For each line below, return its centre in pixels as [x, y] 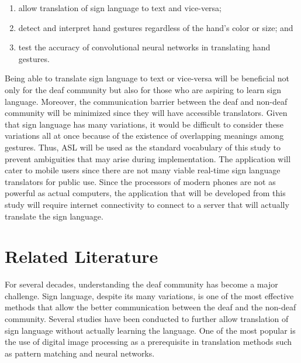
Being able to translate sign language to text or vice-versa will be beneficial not [147, 78]
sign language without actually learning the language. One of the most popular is [150, 330]
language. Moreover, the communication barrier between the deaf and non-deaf [146, 101]
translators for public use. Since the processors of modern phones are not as [140, 181]
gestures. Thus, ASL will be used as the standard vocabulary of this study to [143, 147]
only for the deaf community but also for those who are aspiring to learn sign [143, 89]
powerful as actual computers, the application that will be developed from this [145, 193]
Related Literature [82, 256]
